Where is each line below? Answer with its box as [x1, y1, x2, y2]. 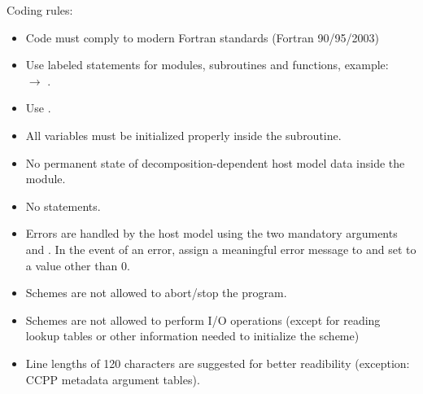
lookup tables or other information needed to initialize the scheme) [25, 327, 360, 344]
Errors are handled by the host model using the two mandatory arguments [25, 225, 398, 242]
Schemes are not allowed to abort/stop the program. [25, 284, 287, 301]
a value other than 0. [25, 256, 130, 274]
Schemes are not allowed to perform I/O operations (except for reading [25, 311, 381, 328]
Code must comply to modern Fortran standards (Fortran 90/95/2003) [25, 28, 379, 46]
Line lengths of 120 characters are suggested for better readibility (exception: [25, 354, 410, 371]
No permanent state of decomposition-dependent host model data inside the [25, 154, 405, 171]
